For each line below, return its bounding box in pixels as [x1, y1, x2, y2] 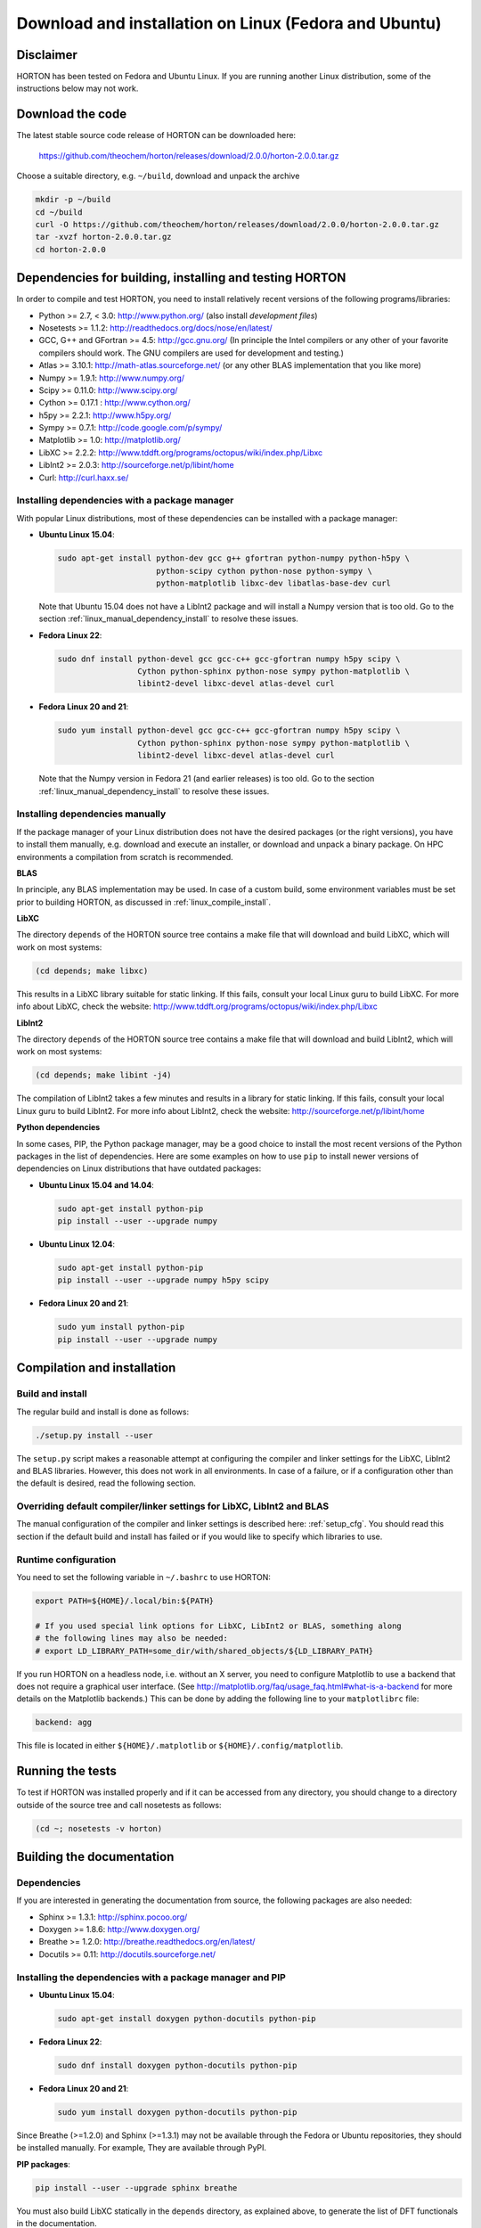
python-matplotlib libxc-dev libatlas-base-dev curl [156, 577, 392, 588]
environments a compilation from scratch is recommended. [16, 851, 233, 862]
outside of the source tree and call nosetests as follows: [16, 1799, 222, 1810]
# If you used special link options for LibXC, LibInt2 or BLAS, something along [35, 1620, 403, 1631]
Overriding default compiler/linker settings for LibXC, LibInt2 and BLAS [16, 1500, 330, 1512]
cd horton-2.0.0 [35, 244, 107, 254]
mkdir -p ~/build [35, 194, 111, 205]
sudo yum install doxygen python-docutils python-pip [57, 2107, 298, 2117]
